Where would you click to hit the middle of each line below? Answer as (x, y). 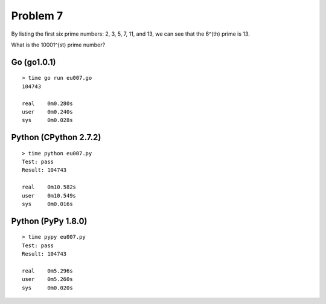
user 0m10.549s (49, 196)
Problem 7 (37, 16)
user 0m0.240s (47, 112)
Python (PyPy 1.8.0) (49, 221)
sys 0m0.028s (47, 120)
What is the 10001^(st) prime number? (58, 45)
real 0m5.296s (47, 271)
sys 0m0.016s (47, 204)
